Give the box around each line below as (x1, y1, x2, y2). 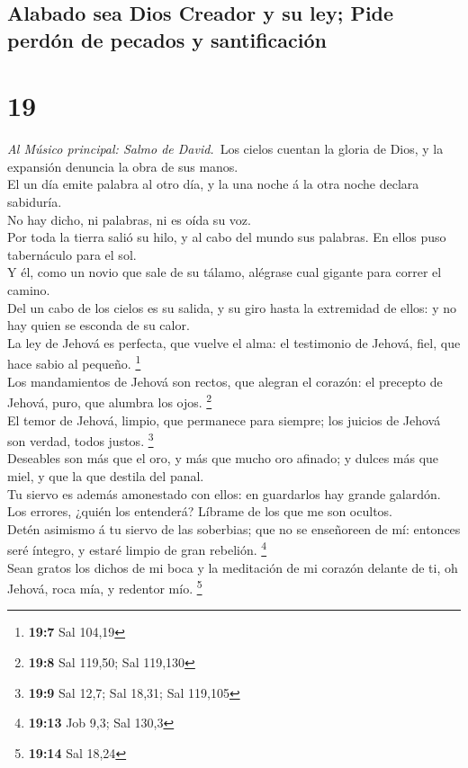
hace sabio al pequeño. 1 (7, 352, 141, 373)
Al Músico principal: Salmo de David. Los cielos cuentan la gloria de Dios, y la (7, 139, 444, 158)
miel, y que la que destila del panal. (7, 466, 204, 485)
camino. (7, 281, 50, 299)
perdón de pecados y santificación (7, 25, 328, 53)
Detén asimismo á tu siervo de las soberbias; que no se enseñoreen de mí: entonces (7, 519, 461, 538)
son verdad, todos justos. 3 (7, 429, 154, 450)
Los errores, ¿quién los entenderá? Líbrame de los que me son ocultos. (7, 502, 392, 521)
